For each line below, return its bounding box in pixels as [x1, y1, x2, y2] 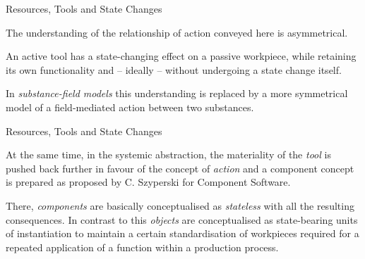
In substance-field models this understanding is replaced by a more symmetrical [6, 86, 348, 101]
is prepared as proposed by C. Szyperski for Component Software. [6, 175, 291, 189]
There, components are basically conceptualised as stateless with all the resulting [6, 198, 354, 213]
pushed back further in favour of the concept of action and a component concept [6, 160, 354, 175]
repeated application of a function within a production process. [6, 239, 279, 254]
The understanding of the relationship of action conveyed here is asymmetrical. [6, 25, 348, 39]
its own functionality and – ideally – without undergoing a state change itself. [6, 62, 342, 77]
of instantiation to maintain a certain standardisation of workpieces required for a [6, 226, 359, 241]
